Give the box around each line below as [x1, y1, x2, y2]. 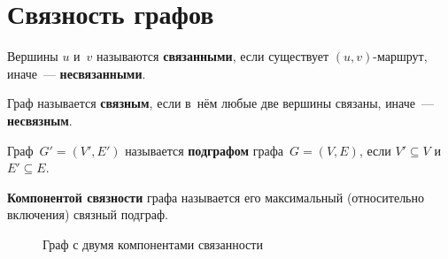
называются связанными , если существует [97, 47, 329, 65]
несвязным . [7, 110, 73, 129]
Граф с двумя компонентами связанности [42, 234, 263, 253]
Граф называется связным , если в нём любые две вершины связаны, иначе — [7, 94, 435, 112]
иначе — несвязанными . [7, 64, 146, 82]
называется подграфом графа [125, 141, 283, 159]
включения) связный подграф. [7, 205, 168, 224]
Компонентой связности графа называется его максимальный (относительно [7, 187, 424, 206]
